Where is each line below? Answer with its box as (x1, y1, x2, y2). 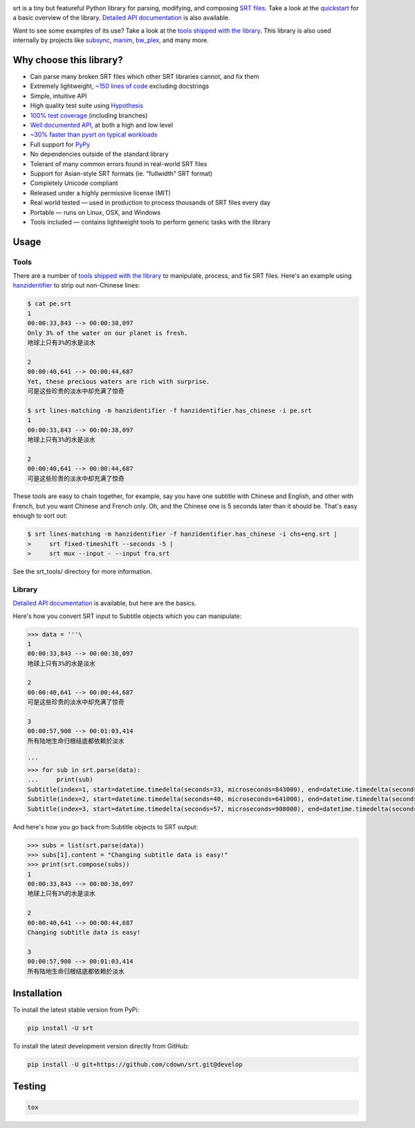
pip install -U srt (27, 1024, 93, 1032)
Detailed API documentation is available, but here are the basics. (12, 599, 197, 608)
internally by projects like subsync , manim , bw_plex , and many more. (12, 36, 209, 44)
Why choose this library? (12, 54, 124, 66)
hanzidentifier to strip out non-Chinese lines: (12, 281, 140, 290)
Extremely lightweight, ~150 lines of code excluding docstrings (30, 82, 210, 90)
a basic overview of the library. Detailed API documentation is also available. (12, 14, 231, 22)
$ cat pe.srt (27, 300, 72, 308)
